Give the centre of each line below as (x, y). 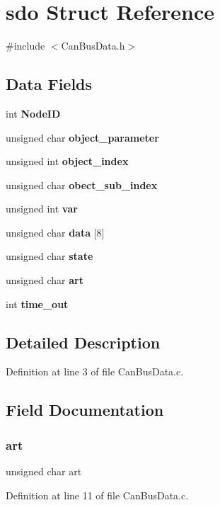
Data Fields (49, 84)
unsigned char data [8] (55, 232)
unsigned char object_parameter (82, 137)
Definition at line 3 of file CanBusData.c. (95, 371)
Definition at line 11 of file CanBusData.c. (97, 495)
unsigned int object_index (67, 161)
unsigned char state (50, 256)
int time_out (37, 303)
